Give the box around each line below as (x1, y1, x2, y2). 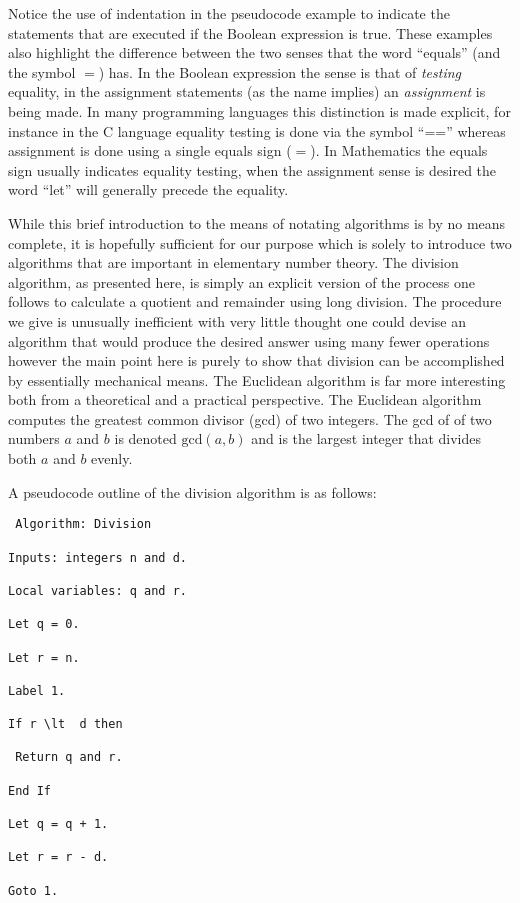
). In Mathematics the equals (310, 140, 488, 161)
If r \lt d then (8, 717, 123, 732)
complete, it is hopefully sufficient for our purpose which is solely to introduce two (8, 232, 512, 253)
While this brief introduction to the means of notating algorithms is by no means (8, 212, 506, 233)
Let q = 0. (8, 617, 80, 632)
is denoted (114, 428, 177, 449)
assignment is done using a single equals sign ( (8, 140, 292, 161)
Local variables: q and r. (8, 583, 187, 598)
